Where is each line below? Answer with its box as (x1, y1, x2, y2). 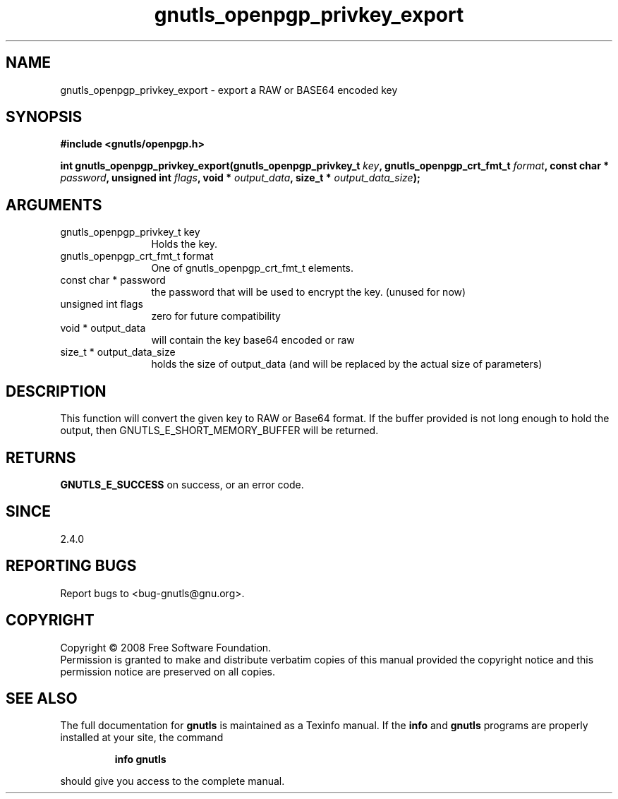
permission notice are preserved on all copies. (60, 665, 275, 678)
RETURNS (6, 448, 76, 467)
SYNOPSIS (6, 108, 83, 126)
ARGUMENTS (6, 196, 102, 214)
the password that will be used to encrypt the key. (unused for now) (151, 286, 466, 299)
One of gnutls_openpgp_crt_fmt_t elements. (151, 262, 354, 275)
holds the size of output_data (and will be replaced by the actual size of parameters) (151, 358, 543, 371)
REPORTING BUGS (6, 557, 137, 575)
